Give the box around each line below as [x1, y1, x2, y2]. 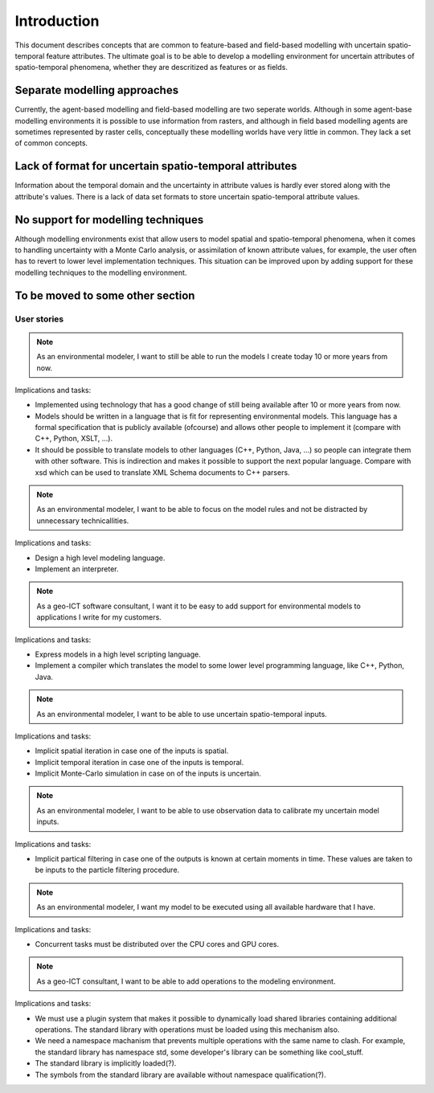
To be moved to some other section [14, 289, 195, 302]
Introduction [14, 12, 100, 30]
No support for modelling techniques [14, 213, 204, 227]
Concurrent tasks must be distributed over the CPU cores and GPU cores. [35, 939, 280, 948]
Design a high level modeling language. [35, 553, 166, 563]
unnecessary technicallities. [36, 515, 129, 526]
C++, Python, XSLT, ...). [35, 434, 113, 444]
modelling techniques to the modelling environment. [14, 268, 187, 277]
